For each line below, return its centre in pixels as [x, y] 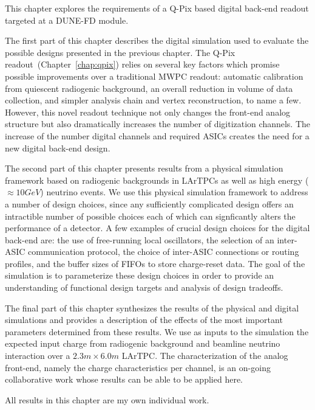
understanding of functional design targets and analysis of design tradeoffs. [144, 287]
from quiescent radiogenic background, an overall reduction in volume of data [149, 88]
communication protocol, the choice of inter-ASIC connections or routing [164, 252]
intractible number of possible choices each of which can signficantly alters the [150, 216]
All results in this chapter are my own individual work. [107, 399]
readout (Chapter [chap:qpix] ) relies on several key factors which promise [142, 64]
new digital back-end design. [58, 148]
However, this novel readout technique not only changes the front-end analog [148, 112]
